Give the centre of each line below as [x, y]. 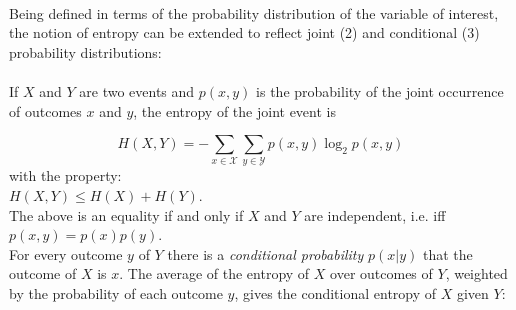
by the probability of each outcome [116, 293]
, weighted [476, 273]
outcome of [43, 273]
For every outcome [66, 253]
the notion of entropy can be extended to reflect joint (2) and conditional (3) [244, 32]
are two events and [137, 90]
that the [447, 253]
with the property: [65, 175]
